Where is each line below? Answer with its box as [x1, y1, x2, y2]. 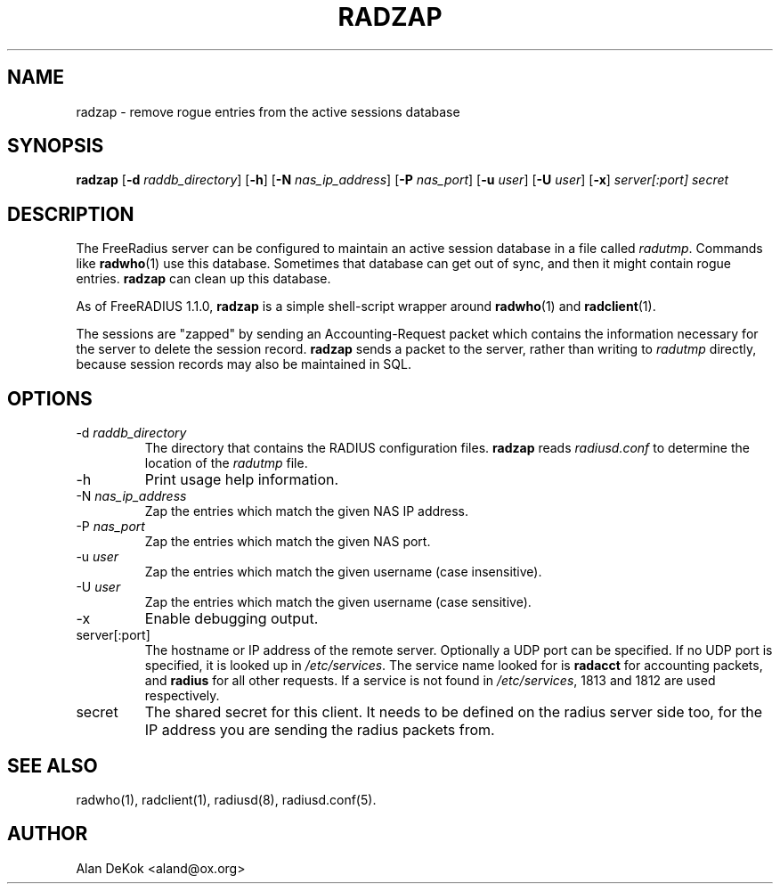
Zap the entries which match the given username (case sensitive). [144, 594, 532, 610]
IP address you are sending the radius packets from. [144, 721, 495, 740]
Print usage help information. [144, 470, 339, 489]
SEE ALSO [7, 754, 98, 777]
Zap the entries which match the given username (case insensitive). [144, 564, 542, 580]
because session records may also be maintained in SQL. [76, 356, 411, 372]
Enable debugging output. [144, 609, 319, 628]
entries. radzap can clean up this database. [76, 271, 331, 287]
